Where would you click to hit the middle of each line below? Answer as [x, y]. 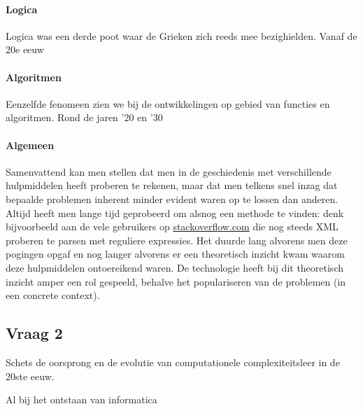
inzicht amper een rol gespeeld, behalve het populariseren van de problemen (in [176, 281]
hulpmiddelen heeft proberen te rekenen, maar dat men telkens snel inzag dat [172, 185]
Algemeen [30, 145]
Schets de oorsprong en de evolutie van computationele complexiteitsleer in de [173, 362]
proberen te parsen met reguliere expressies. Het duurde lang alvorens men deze [177, 240]
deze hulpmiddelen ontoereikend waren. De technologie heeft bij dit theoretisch [175, 267]
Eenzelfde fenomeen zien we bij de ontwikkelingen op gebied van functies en [168, 103]
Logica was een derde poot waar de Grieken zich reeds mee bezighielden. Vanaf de [181, 35]
